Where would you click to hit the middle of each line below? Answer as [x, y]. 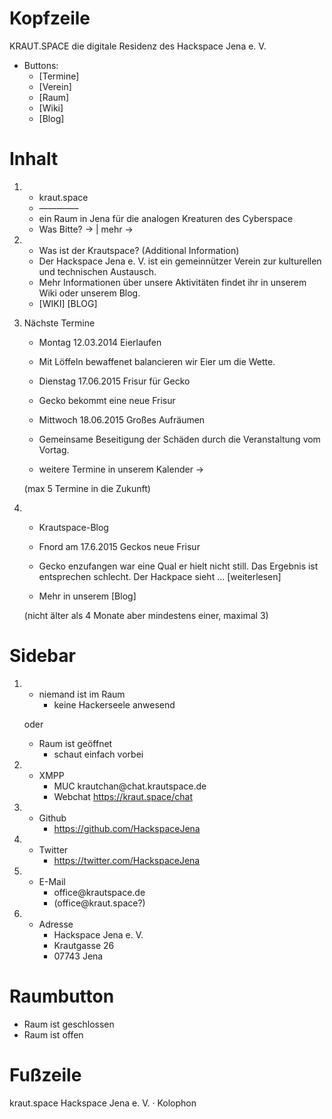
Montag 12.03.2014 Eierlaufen [100, 342]
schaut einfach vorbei [98, 754]
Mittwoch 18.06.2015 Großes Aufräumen [122, 419]
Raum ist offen [53, 1034]
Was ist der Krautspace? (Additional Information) [139, 250]
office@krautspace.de [99, 892]
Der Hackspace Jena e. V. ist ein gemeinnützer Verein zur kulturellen [180, 261]
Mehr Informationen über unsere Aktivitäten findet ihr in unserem [172, 282]
